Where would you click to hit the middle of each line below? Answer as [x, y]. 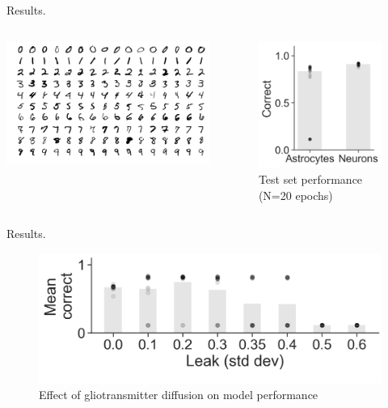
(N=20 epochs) [295, 195]
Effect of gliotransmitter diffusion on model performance [179, 395]
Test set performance [310, 178]
